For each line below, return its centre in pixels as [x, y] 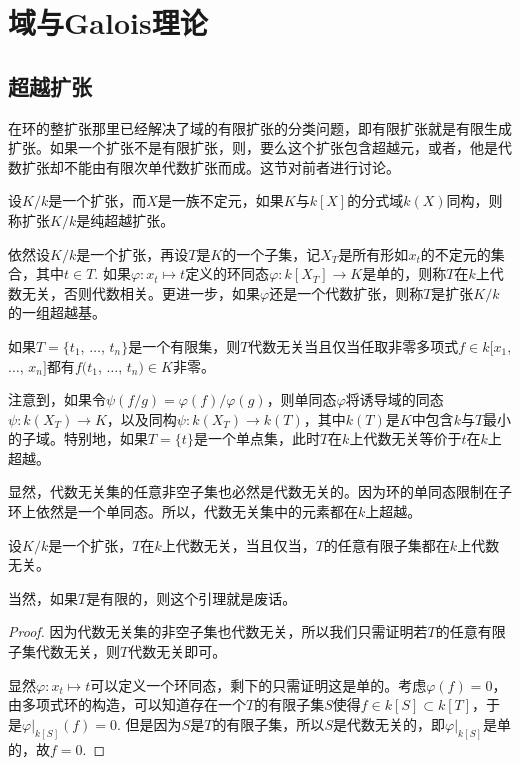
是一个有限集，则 [184, 345]
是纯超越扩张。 [125, 219]
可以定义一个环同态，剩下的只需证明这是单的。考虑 [258, 684]
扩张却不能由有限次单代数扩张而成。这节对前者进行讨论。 [210, 166]
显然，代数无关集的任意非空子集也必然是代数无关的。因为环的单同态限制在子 [260, 491]
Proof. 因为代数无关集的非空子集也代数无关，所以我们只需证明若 [218, 631]
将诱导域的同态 [394, 399]
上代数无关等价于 [405, 438]
